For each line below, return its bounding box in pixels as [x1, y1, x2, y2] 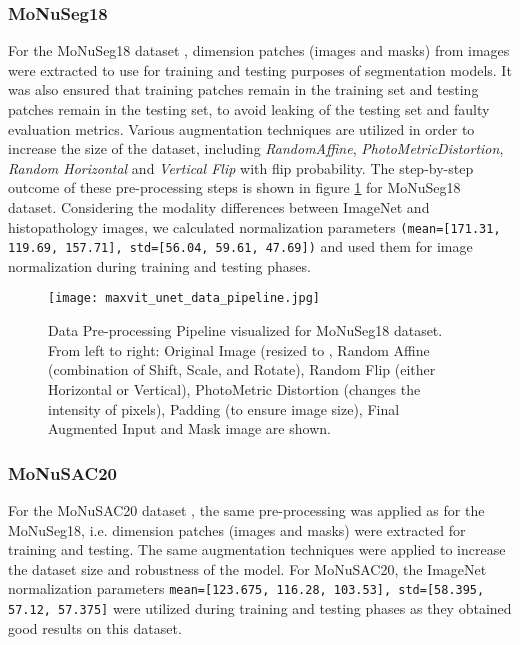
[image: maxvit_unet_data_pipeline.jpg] [48, 291, 321, 306]
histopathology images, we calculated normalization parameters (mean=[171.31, [8, 216, 501, 237]
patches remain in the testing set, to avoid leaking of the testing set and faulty [8, 99, 490, 119]
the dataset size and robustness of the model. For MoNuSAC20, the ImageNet [8, 558, 487, 579]
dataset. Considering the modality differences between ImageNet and [8, 196, 430, 217]
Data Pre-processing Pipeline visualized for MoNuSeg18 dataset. [48, 320, 443, 341]
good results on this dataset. [8, 617, 182, 638]
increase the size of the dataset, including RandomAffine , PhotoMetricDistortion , [8, 138, 504, 159]
